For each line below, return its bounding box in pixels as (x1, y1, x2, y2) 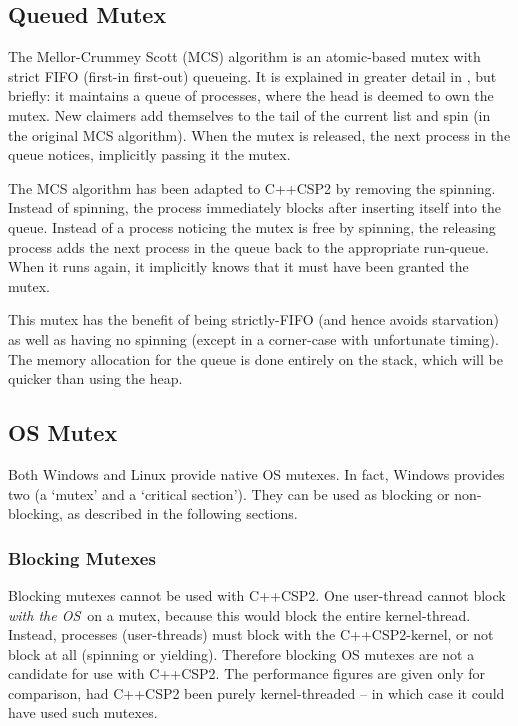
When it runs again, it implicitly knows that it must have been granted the (8, 256, 469, 277)
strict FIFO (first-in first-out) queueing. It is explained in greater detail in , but (8, 65, 497, 86)
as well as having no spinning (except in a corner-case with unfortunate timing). (8, 328, 499, 349)
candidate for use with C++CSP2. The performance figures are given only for (8, 663, 485, 684)
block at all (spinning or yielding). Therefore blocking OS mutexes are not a (8, 643, 475, 664)
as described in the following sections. (67, 503, 298, 524)
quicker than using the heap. (8, 368, 183, 389)
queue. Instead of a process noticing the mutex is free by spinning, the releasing (8, 216, 496, 237)
